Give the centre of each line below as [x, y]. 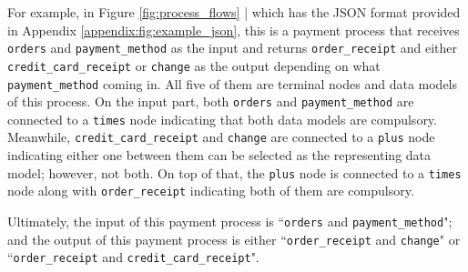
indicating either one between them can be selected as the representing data [219, 155]
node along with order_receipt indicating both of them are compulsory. [211, 191]
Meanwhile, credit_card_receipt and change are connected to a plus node [221, 137]
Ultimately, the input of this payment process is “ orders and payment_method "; [230, 222]
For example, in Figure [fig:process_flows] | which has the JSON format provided [234, 12]
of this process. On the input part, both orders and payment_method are [211, 101]
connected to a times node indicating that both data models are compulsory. [222, 119]
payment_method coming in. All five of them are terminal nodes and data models [233, 83]
